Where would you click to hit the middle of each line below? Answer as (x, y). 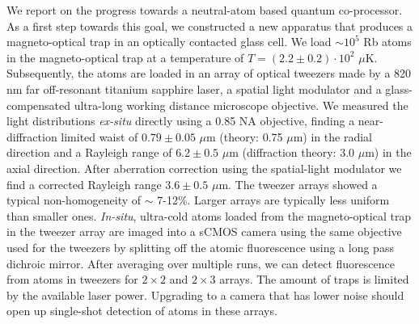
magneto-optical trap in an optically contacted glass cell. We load (169, 42)
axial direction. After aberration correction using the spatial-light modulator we (204, 168)
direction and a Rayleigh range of (89, 152)
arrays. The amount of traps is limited (314, 279)
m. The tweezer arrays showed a (298, 184)
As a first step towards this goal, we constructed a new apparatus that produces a (210, 25)
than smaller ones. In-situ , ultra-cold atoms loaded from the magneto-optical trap (209, 215)
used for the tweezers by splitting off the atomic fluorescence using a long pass (200, 247)
